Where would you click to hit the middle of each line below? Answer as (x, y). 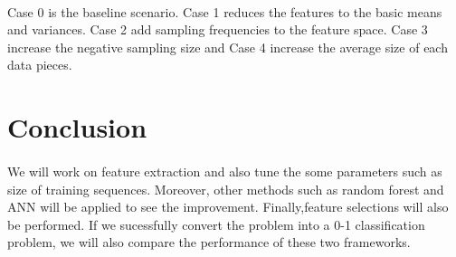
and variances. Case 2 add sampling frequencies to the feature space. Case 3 (218, 29)
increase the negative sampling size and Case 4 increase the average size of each (228, 47)
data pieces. (40, 65)
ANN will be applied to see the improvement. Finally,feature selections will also (228, 207)
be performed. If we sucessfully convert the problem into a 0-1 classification (216, 224)
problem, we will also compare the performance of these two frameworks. (209, 242)
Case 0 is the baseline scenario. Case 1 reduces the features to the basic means (225, 11)
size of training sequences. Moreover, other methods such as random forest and (226, 189)
